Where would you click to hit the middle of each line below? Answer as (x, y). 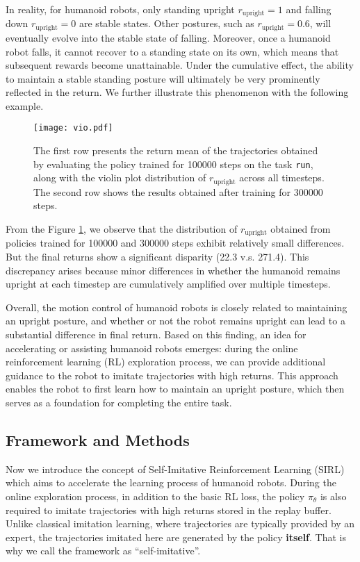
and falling (309, 9)
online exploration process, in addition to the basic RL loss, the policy (155, 496)
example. (25, 105)
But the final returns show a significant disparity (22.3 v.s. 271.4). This (157, 257)
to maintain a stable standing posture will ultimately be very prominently (163, 78)
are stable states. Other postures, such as (167, 23)
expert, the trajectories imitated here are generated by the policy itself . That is (176, 537)
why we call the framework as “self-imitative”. (103, 551)
